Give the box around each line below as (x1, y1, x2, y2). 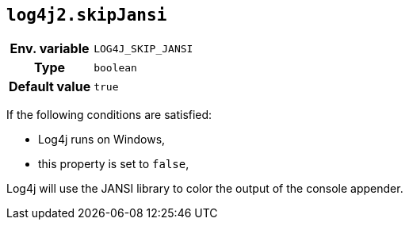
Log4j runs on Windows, (38, 132, 166, 147)
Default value (9, 79, 91, 95)
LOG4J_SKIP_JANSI (94, 42, 193, 55)
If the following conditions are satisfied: (6, 108, 212, 122)
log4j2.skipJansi (6, 6, 167, 25)
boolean (94, 61, 137, 74)
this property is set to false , (38, 157, 189, 171)
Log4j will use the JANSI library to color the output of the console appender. (6, 182, 403, 196)
